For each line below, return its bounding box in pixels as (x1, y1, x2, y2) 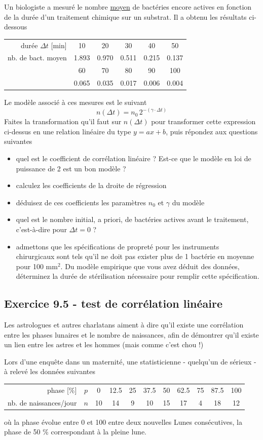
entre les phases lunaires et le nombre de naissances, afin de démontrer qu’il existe (4, 329, 259, 340)
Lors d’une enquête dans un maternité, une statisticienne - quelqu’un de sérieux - (4, 356, 256, 366)
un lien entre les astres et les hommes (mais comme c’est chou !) (4, 339, 204, 350)
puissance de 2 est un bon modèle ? (16, 163, 126, 173)
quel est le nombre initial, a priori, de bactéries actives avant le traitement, (16, 214, 249, 225)
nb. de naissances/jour (8, 397, 77, 408)
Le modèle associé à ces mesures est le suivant (4, 97, 147, 107)
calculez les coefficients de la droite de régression (16, 180, 167, 191)
